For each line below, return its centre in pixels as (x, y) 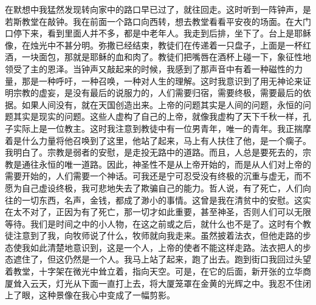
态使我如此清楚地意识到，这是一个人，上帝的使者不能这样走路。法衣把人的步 (158, 247)
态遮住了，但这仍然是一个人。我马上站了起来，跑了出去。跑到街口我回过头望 (158, 259)
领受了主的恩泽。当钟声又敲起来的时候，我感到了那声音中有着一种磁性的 (149, 68)
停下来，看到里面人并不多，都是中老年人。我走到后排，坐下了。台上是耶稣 (162, 33)
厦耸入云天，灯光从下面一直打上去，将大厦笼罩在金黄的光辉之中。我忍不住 (154, 283)
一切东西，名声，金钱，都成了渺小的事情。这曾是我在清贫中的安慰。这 (162, 200)
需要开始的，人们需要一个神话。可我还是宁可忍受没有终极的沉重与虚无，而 (154, 176)
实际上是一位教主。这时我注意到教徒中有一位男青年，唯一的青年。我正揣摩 (162, 128)
